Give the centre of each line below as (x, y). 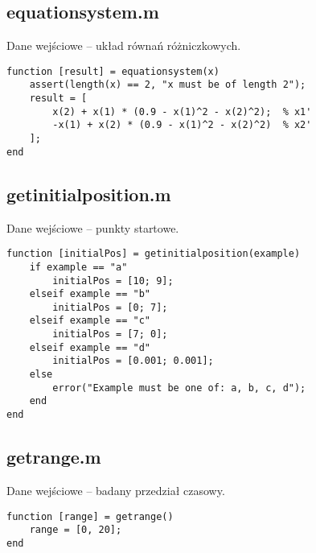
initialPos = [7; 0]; (110, 334)
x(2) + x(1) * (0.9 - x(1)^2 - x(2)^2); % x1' (182, 111)
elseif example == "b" (90, 294)
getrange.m (54, 457)
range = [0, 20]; (76, 530)
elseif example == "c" (90, 321)
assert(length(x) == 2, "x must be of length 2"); (168, 85)
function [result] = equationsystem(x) (113, 71)
